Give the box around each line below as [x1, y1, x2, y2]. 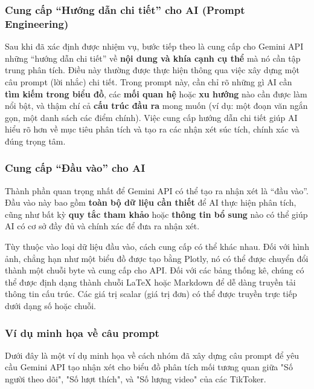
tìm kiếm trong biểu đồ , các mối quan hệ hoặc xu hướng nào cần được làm [5, 87, 307, 100]
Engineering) [5, 16, 69, 31]
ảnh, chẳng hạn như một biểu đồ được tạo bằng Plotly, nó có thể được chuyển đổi [5, 252, 309, 264]
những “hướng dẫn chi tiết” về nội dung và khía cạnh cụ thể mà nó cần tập [5, 51, 301, 64]
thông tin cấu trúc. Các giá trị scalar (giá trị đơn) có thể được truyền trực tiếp [5, 287, 297, 300]
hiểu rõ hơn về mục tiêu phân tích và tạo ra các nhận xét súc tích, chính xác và [5, 123, 300, 136]
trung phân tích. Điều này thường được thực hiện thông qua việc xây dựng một [5, 64, 300, 76]
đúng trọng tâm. [5, 134, 66, 147]
